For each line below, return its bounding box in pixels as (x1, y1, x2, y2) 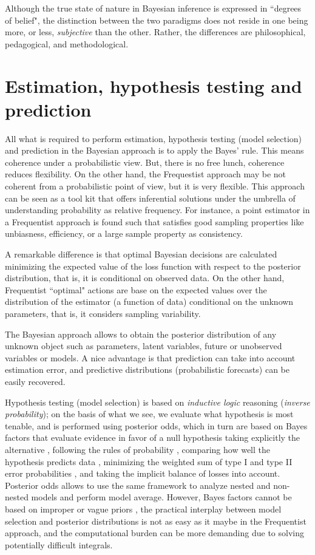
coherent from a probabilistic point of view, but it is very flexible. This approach (5, 180, 305, 192)
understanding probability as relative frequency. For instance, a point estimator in (5, 203, 310, 216)
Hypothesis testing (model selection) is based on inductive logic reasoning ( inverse (5, 395, 310, 408)
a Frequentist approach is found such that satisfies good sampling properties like (5, 215, 304, 228)
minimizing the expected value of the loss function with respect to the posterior (5, 259, 301, 272)
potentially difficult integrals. (5, 538, 113, 551)
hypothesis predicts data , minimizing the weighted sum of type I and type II (5, 455, 293, 468)
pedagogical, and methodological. (5, 37, 129, 50)
